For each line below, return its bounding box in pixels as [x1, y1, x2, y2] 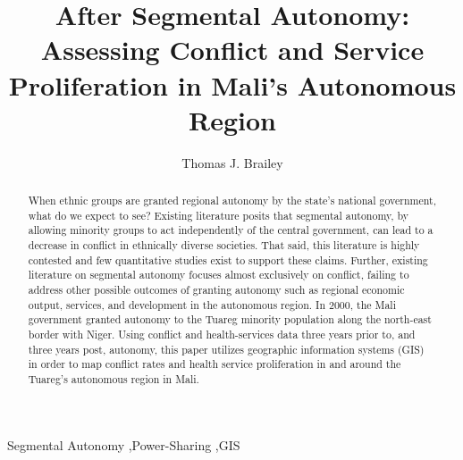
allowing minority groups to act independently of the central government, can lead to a [28, 222, 434, 238]
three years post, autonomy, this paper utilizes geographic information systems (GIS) [28, 341, 425, 356]
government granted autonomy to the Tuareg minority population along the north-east [28, 312, 432, 327]
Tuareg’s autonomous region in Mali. [28, 371, 199, 386]
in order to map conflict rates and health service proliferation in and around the [28, 356, 401, 372]
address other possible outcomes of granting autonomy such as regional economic [28, 282, 405, 297]
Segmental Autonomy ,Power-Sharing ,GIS [7, 435, 240, 454]
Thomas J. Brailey [181, 153, 283, 171]
